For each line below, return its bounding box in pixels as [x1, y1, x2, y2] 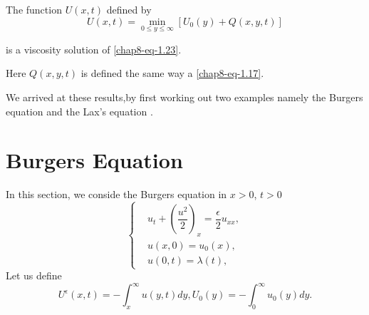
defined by [106, 2, 152, 16]
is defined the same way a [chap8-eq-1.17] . [80, 66, 264, 81]
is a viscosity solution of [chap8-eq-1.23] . [6, 41, 182, 56]
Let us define [6, 268, 62, 283]
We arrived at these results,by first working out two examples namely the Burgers [6, 90, 363, 104]
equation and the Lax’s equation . [6, 103, 153, 118]
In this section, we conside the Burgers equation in [6, 187, 227, 202]
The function [6, 2, 62, 16]
